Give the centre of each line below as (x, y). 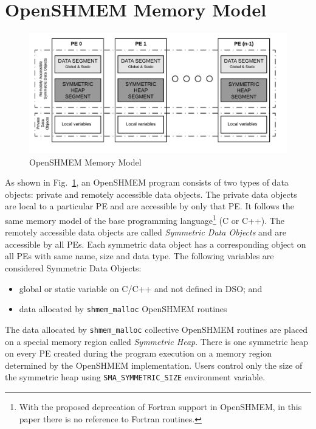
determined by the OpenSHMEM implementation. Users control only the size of (154, 365)
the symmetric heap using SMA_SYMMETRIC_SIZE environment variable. (135, 377)
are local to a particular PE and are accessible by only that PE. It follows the (149, 206)
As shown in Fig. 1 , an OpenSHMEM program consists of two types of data (147, 182)
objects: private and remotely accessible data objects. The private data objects (151, 194)
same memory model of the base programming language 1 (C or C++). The (145, 219)
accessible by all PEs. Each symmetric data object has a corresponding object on (156, 244)
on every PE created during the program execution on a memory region (138, 353)
